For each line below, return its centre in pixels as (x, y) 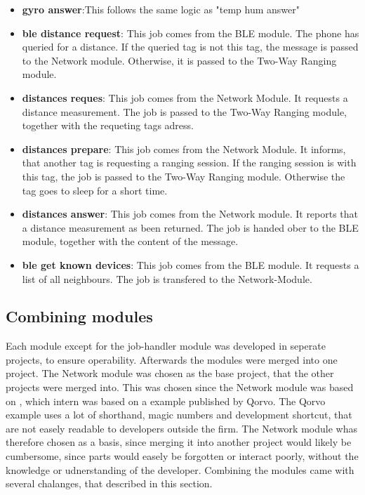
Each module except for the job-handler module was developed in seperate (166, 346)
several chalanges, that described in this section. (109, 483)
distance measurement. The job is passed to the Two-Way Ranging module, (184, 111)
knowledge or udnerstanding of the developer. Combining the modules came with (180, 469)
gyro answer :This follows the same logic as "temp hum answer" (161, 9)
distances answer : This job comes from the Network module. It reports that (190, 214)
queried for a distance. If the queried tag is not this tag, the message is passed (190, 47)
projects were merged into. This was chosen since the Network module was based (180, 387)
